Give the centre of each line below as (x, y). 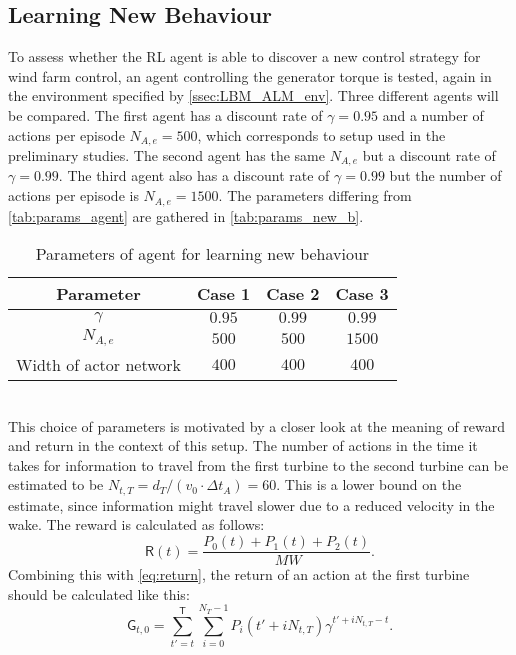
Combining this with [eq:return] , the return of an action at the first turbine (239, 574)
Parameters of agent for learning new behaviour (202, 254)
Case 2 (293, 294)
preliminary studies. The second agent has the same (166, 155)
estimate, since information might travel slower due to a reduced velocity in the (251, 504)
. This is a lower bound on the (369, 484)
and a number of (433, 114)
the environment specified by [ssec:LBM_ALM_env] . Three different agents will (253, 95)
